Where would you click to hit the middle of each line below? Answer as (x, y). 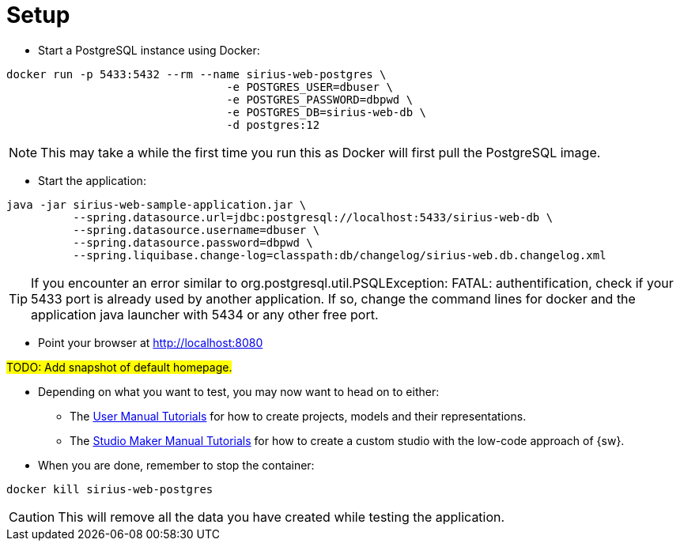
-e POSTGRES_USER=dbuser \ (310, 87)
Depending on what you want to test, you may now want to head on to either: (239, 391)
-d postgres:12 (273, 124)
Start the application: (92, 180)
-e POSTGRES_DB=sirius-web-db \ (327, 112)
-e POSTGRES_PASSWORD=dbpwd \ (320, 99)
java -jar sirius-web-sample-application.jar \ (157, 204)
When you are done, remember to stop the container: (176, 465)
